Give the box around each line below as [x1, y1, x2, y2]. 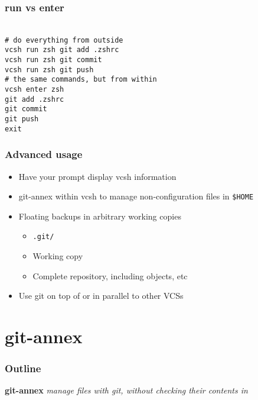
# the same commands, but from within [5, 75, 157, 84]
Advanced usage [5, 147, 83, 162]
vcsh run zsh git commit [5, 56, 102, 64]
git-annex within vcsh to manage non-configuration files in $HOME [18, 190, 254, 202]
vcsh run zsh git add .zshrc [5, 46, 119, 54]
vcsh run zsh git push [5, 65, 94, 74]
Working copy [32, 250, 83, 262]
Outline [5, 361, 41, 376]
